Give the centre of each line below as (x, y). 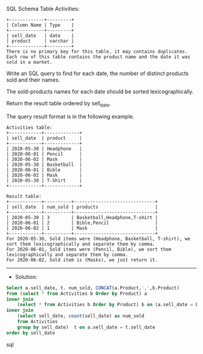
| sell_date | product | (44, 138)
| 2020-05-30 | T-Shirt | (44, 180)
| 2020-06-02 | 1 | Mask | (82, 228)
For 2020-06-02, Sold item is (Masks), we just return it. (82, 260)
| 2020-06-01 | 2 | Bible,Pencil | (82, 223)
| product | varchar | (40, 41)
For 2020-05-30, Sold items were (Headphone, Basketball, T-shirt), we (98, 238)
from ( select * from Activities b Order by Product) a (77, 293)
